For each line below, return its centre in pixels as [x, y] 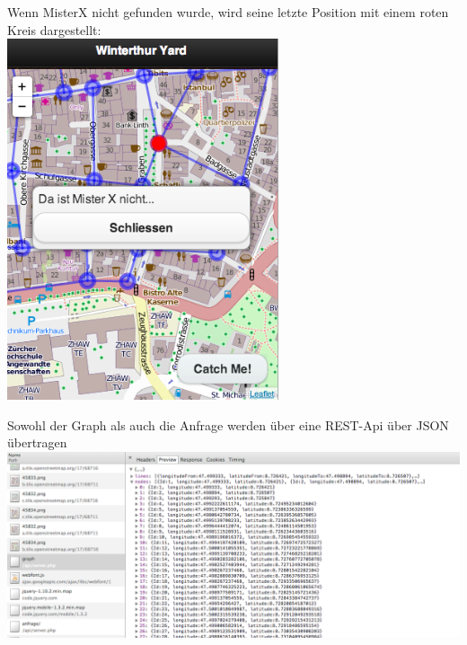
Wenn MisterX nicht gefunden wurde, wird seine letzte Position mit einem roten [228, 12]
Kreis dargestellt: [54, 29]
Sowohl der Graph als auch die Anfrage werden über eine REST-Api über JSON [228, 424]
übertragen [37, 442]
